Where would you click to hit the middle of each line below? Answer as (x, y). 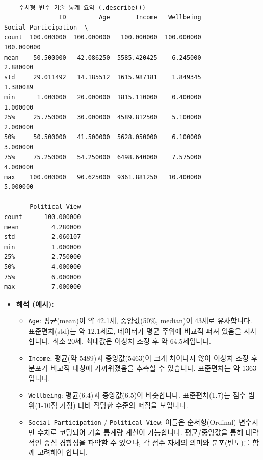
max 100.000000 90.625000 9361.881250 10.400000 (103, 177)
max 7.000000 (43, 287)
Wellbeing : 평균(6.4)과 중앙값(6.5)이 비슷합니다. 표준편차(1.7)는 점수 (137, 395)
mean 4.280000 (43, 227)
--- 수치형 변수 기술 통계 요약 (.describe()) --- (82, 7)
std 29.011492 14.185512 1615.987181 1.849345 (103, 77)
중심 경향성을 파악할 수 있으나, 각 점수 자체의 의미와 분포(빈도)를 (147, 442)
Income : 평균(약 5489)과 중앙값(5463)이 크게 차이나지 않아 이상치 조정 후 (143, 358)
